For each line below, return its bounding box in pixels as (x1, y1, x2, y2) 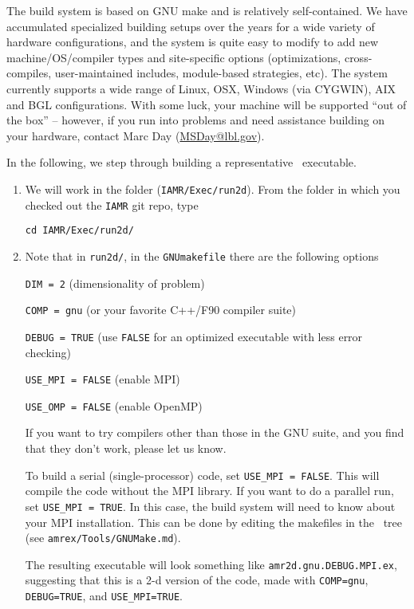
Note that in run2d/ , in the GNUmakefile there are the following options (25, 247, 379, 264)
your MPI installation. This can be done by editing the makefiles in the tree (25, 513, 403, 530)
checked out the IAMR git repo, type (25, 196, 199, 213)
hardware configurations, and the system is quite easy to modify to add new (6, 33, 379, 50)
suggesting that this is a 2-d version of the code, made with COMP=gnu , (25, 572, 369, 588)
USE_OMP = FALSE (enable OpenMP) (25, 397, 203, 414)
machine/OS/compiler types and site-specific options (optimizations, (6, 49, 341, 65)
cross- (344, 49, 373, 65)
